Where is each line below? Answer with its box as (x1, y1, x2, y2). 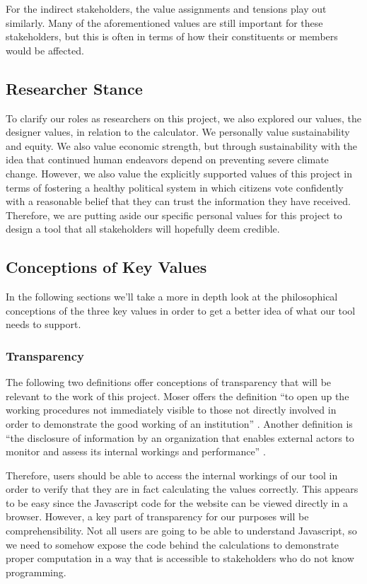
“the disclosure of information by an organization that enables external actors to (6, 430, 354, 445)
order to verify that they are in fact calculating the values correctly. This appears (6, 481, 359, 496)
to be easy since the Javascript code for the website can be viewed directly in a (6, 495, 348, 510)
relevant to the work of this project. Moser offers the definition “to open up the (6, 388, 349, 403)
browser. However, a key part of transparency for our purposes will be (6, 509, 309, 524)
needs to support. (6, 317, 81, 332)
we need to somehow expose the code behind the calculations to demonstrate (6, 537, 339, 551)
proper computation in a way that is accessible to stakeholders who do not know (6, 551, 354, 566)
